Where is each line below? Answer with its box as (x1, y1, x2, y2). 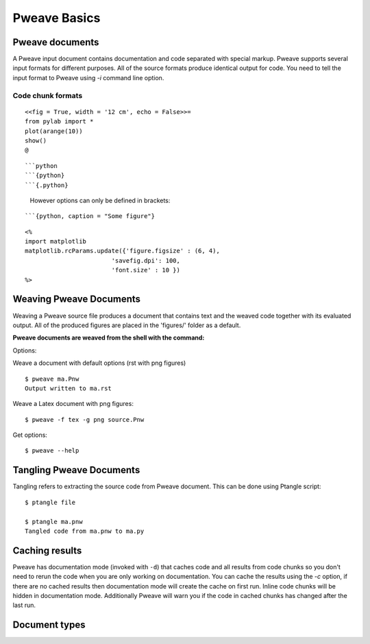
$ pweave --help (25, 446, 79, 455)
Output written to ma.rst (25, 384, 112, 392)
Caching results (12, 545, 82, 556)
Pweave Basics (12, 10, 101, 25)
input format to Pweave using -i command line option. (12, 73, 164, 82)
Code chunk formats (12, 91, 83, 100)
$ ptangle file (25, 498, 76, 506)
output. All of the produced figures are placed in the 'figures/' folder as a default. (12, 321, 241, 329)
